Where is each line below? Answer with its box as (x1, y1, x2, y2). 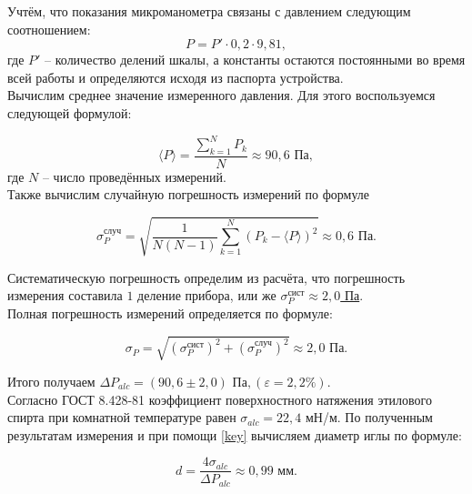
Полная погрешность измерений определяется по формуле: (7, 303, 333, 322)
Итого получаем (7, 371, 95, 390)
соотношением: (7, 19, 91, 38)
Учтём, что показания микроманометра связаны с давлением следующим (7, 2, 411, 20)
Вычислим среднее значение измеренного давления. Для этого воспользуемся (7, 86, 436, 105)
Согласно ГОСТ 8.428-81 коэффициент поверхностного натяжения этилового (7, 389, 432, 408)
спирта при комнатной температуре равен (7, 408, 236, 427)
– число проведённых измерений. (42, 166, 226, 186)
